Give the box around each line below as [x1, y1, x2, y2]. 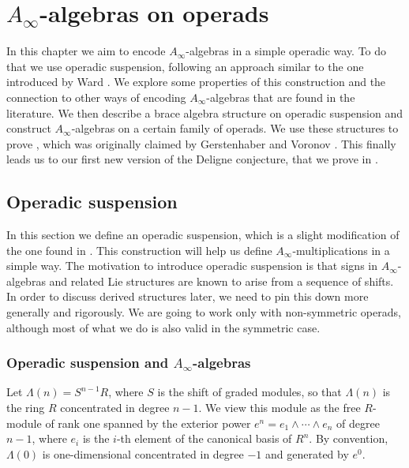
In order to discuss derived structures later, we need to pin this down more [6, 288, 369, 305]
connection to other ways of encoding [6, 88, 186, 105]
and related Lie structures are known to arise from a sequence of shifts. [49, 272, 394, 289]
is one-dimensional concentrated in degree [42, 445, 244, 462]
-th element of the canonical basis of [116, 430, 292, 447]
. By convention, [309, 430, 388, 447]
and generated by [265, 445, 349, 462]
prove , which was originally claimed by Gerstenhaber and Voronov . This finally [6, 135, 396, 152]
